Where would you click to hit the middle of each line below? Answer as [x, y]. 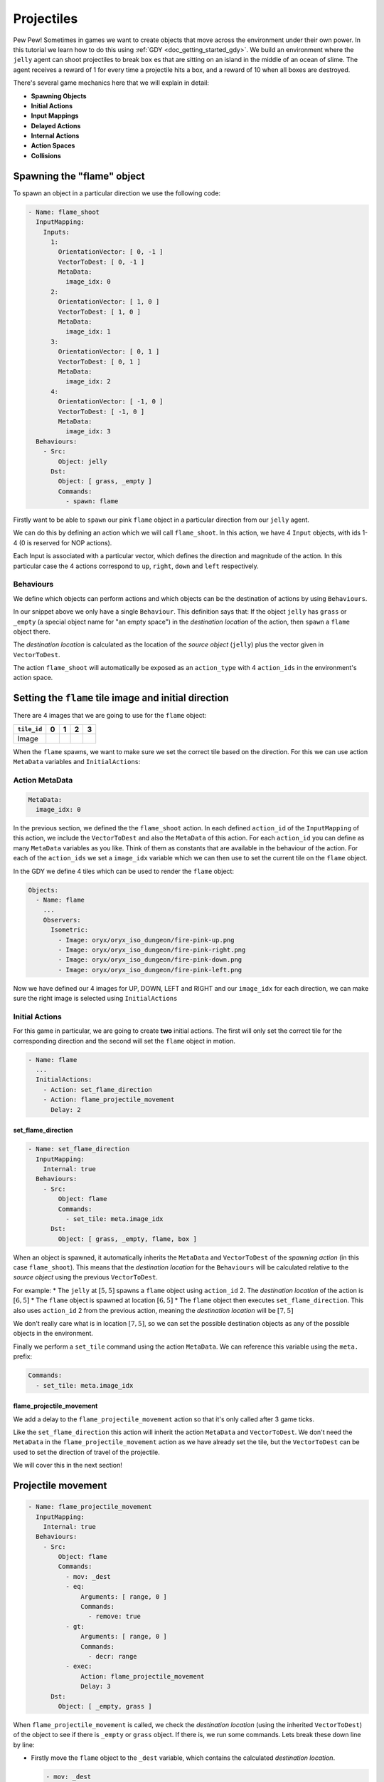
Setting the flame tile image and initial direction [121, 698]
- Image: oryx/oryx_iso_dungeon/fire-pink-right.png [152, 949]
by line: [24, 1745]
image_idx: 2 [88, 382]
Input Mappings [55, 116]
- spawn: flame [92, 501]
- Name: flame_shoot [64, 212]
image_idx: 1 [88, 332]
